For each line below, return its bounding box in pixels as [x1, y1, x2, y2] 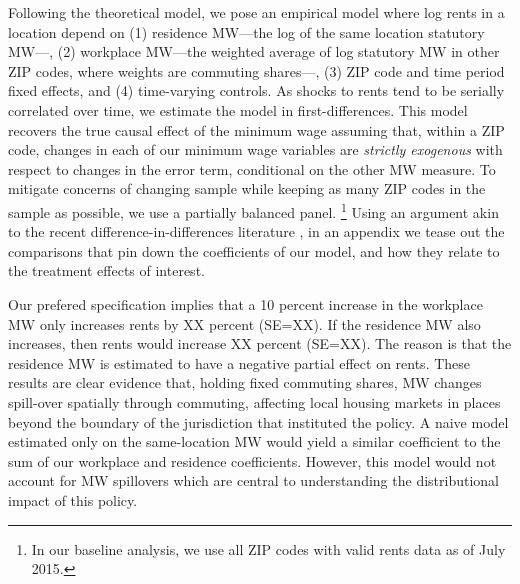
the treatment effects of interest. [8, 260, 205, 281]
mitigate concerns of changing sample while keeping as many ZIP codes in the [8, 178, 486, 199]
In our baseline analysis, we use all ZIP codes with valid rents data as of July [31, 538, 506, 559]
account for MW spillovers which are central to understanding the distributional [8, 470, 499, 491]
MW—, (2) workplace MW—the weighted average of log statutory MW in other [8, 41, 500, 62]
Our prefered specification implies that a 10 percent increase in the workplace [8, 293, 483, 314]
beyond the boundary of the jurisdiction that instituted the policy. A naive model [8, 411, 509, 432]
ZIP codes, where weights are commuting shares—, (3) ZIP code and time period [8, 60, 505, 81]
